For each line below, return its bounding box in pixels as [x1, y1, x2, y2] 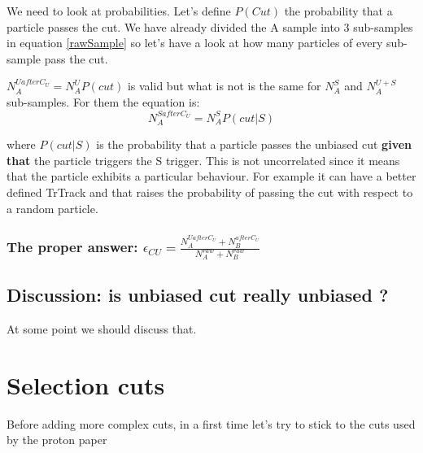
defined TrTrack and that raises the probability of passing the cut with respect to [7, 183, 413, 200]
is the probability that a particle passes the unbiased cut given [96, 136, 412, 153]
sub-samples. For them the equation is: [7, 93, 200, 110]
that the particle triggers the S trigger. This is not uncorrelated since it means [7, 151, 400, 168]
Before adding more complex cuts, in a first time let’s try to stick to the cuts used [7, 415, 416, 432]
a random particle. [7, 199, 98, 216]
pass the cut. [44, 50, 108, 67]
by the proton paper [7, 431, 107, 448]
